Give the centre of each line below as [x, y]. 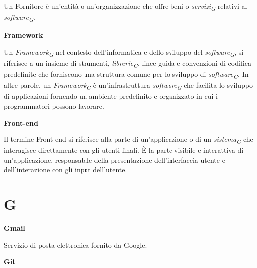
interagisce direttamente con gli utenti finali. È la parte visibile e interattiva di [124, 150]
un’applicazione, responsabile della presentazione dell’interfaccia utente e [115, 160]
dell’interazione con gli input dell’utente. [66, 170]
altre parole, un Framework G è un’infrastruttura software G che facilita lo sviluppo [128, 86]
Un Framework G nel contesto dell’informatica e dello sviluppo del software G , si [124, 52]
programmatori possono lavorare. [54, 105]
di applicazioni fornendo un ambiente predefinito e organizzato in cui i [111, 96]
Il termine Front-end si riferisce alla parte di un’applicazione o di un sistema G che [128, 140]
